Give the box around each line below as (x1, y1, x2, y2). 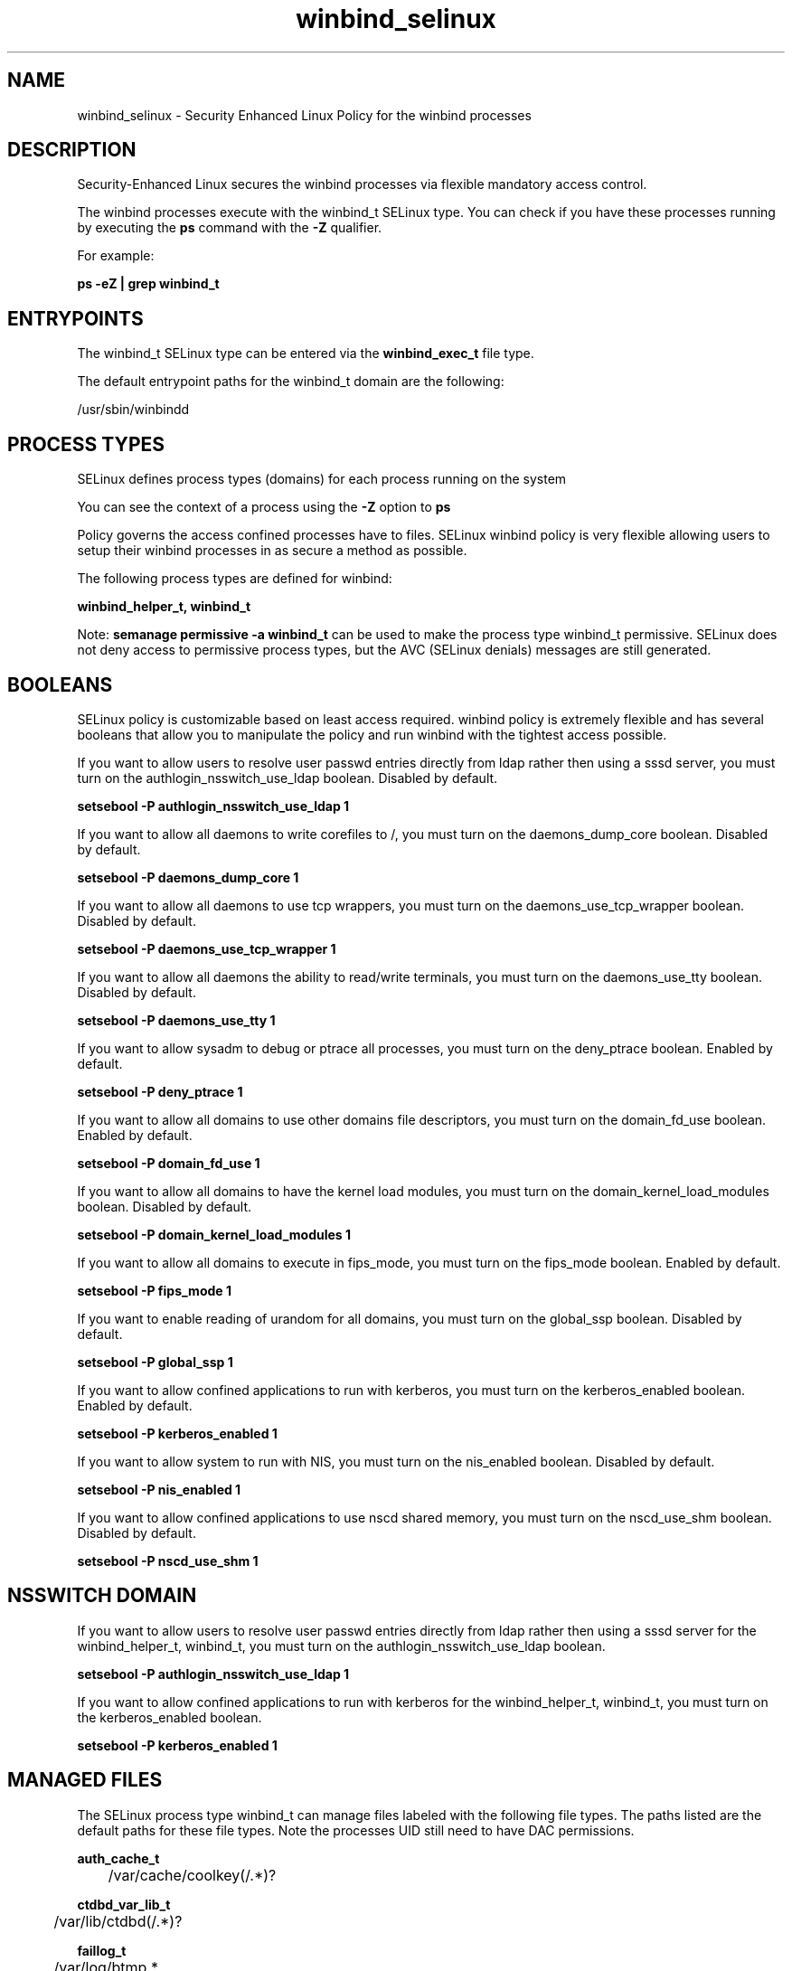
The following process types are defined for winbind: (77, 571, 392, 587)
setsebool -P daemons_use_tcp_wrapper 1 (77, 940, 336, 957)
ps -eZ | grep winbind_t (77, 276, 220, 292)
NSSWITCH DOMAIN (7, 1584, 197, 1608)
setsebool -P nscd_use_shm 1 (77, 1552, 259, 1569)
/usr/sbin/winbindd (77, 401, 190, 418)
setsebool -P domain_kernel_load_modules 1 (77, 1226, 352, 1242)
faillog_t (77, 1942, 127, 1958)
